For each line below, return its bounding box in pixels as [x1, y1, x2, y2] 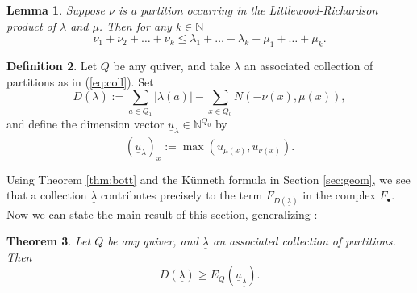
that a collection [6, 186, 87, 203]
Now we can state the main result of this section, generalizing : [6, 205, 318, 222]
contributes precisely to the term [101, 186, 263, 203]
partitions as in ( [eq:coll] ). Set [6, 73, 154, 90]
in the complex [302, 186, 376, 203]
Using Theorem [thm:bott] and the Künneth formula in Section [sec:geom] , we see [6, 170, 411, 187]
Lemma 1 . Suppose [6, 2, 106, 18]
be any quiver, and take [113, 57, 231, 73]
